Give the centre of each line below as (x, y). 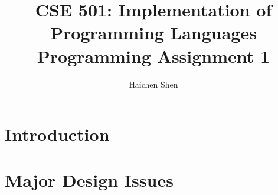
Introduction (57, 134)
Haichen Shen (153, 84)
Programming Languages (153, 33)
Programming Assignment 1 (153, 56)
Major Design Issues (89, 180)
